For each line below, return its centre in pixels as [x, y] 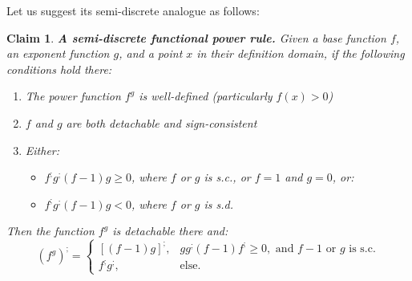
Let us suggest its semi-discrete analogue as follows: [133, 10]
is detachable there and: [170, 231]
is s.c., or [227, 177]
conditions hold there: [59, 69]
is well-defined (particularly [206, 96]
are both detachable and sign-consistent [162, 122]
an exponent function [58, 53]
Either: [42, 150]
